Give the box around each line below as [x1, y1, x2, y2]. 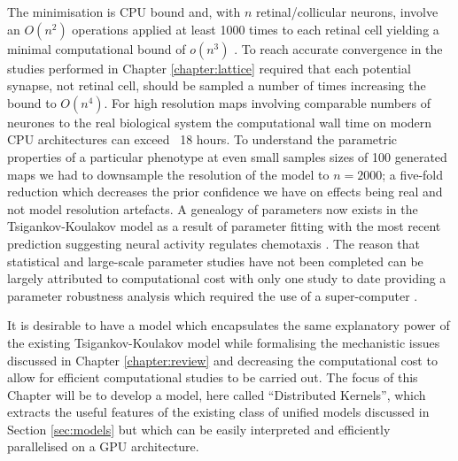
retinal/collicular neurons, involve [256, 3, 439, 20]
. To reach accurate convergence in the [234, 39, 443, 58]
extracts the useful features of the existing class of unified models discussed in [7, 403, 430, 421]
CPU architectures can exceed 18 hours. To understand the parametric [7, 130, 398, 149]
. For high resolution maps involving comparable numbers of [104, 93, 431, 111]
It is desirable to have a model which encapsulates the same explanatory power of [7, 316, 450, 334]
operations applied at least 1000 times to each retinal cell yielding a [72, 19, 439, 38]
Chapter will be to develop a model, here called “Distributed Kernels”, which [7, 385, 426, 403]
